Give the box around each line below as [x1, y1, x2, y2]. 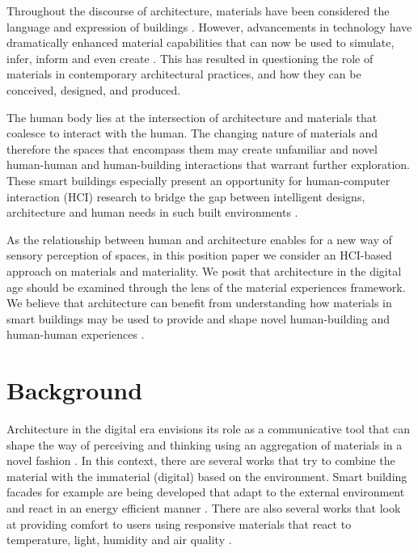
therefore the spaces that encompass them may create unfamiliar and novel [6, 140, 378, 157]
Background [6, 374, 143, 407]
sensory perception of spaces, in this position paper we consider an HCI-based [6, 247, 392, 264]
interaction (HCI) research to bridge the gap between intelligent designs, [6, 188, 365, 205]
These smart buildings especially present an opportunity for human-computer [6, 171, 391, 188]
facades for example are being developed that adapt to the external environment [6, 483, 405, 500]
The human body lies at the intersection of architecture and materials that [6, 108, 378, 125]
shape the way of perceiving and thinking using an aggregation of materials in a [6, 436, 403, 453]
